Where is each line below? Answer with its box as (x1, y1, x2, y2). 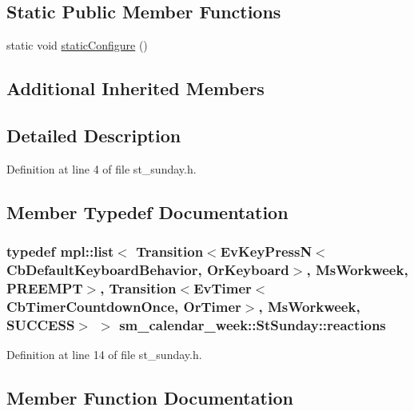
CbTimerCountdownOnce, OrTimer (6, 296, 241, 316)
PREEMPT (6, 277, 83, 297)
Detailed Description (6, 122, 181, 147)
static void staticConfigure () (6, 37, 148, 54)
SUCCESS (6, 314, 75, 334)
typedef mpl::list (6, 241, 114, 261)
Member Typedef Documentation (6, 199, 289, 224)
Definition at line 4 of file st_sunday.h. (6, 160, 197, 177)
